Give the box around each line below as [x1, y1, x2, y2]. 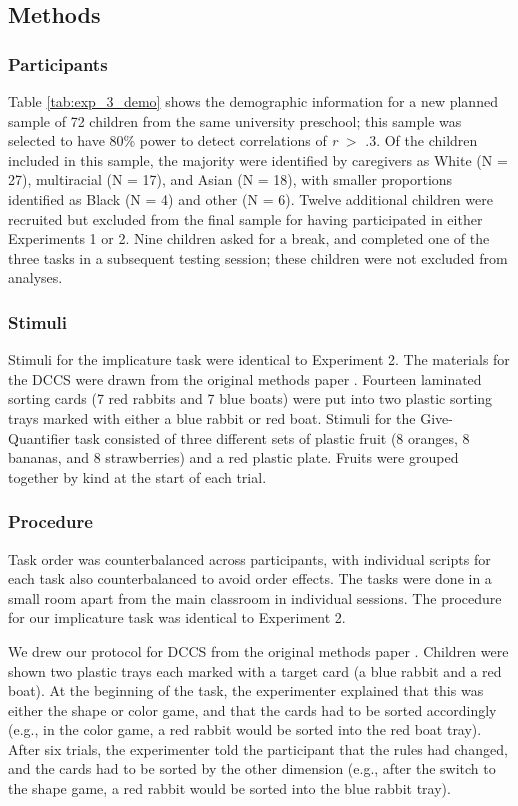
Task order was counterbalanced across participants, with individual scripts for [8, 548, 491, 569]
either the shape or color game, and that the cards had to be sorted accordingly [8, 699, 497, 720]
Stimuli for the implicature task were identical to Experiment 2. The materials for [8, 349, 510, 370]
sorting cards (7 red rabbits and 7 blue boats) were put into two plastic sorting [8, 388, 493, 409]
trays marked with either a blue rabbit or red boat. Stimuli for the [8, 407, 416, 428]
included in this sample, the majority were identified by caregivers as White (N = [8, 149, 508, 170]
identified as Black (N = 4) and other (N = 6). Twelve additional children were [8, 188, 493, 209]
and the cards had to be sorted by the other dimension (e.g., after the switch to [8, 758, 496, 779]
